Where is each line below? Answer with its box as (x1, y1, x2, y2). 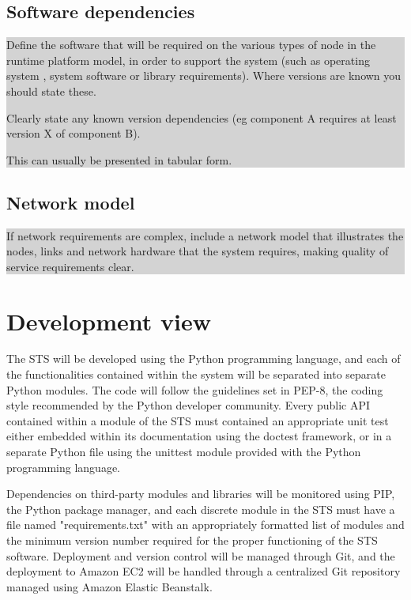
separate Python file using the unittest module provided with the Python (6, 443, 361, 460)
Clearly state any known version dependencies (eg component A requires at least (6, 109, 397, 126)
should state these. (6, 82, 96, 99)
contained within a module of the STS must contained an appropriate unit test (6, 412, 389, 428)
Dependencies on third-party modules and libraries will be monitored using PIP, (6, 485, 395, 502)
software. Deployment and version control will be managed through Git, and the (6, 547, 395, 564)
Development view (6, 304, 212, 337)
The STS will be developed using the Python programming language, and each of (6, 350, 401, 367)
